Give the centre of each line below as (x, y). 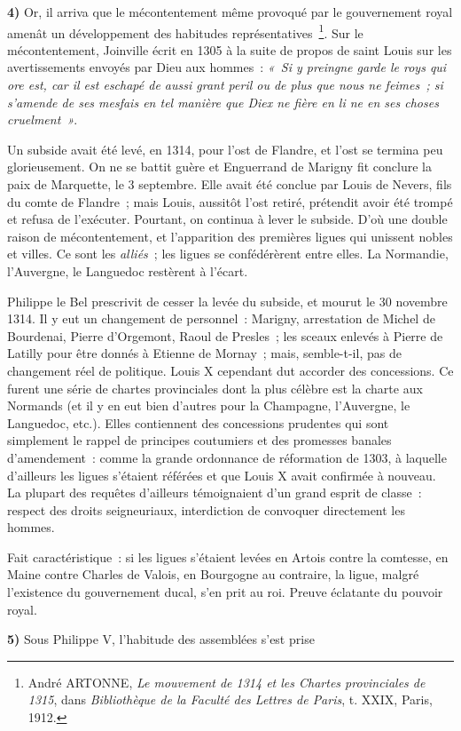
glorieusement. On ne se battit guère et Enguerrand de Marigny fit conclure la (219, 167)
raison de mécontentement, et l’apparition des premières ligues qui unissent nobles (230, 236)
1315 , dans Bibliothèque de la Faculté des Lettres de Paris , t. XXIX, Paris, (230, 699)
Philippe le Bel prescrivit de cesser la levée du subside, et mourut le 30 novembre (227, 301)
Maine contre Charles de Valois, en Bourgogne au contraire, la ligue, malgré (213, 574)
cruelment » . (43, 119)
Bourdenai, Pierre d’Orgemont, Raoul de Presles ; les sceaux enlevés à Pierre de (225, 335)
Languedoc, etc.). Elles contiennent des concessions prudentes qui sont (198, 422)
